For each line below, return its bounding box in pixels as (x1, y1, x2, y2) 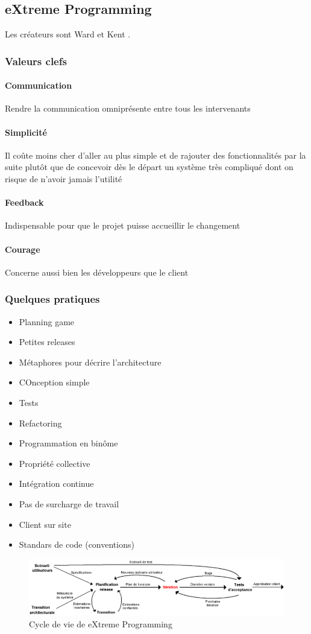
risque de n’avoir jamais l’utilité (5, 173, 122, 185)
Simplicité (5, 125, 47, 138)
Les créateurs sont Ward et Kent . (5, 28, 131, 40)
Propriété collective (19, 457, 90, 469)
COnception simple (19, 376, 90, 388)
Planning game (19, 315, 75, 328)
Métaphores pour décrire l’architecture (19, 355, 162, 368)
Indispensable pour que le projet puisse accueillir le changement (5, 219, 240, 232)
